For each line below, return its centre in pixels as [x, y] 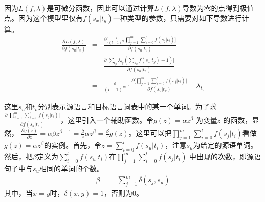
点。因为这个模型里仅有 [43, 18]
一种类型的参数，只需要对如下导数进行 [177, 18]
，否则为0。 [124, 193]
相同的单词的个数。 [71, 168]
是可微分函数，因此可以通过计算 [101, 8]
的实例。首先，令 [73, 145]
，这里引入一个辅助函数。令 [107, 120]
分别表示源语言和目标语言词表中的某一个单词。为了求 [127, 106]
